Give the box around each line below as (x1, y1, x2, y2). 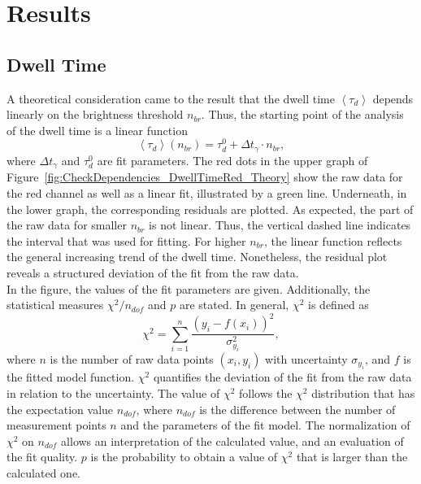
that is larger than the (296, 448, 408, 465)
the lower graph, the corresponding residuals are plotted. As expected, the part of (7, 200, 414, 217)
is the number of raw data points (50, 350, 214, 367)
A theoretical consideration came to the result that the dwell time (7, 89, 335, 107)
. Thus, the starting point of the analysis (201, 106, 404, 123)
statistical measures (7, 296, 104, 313)
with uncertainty (265, 350, 348, 367)
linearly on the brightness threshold (7, 106, 184, 123)
